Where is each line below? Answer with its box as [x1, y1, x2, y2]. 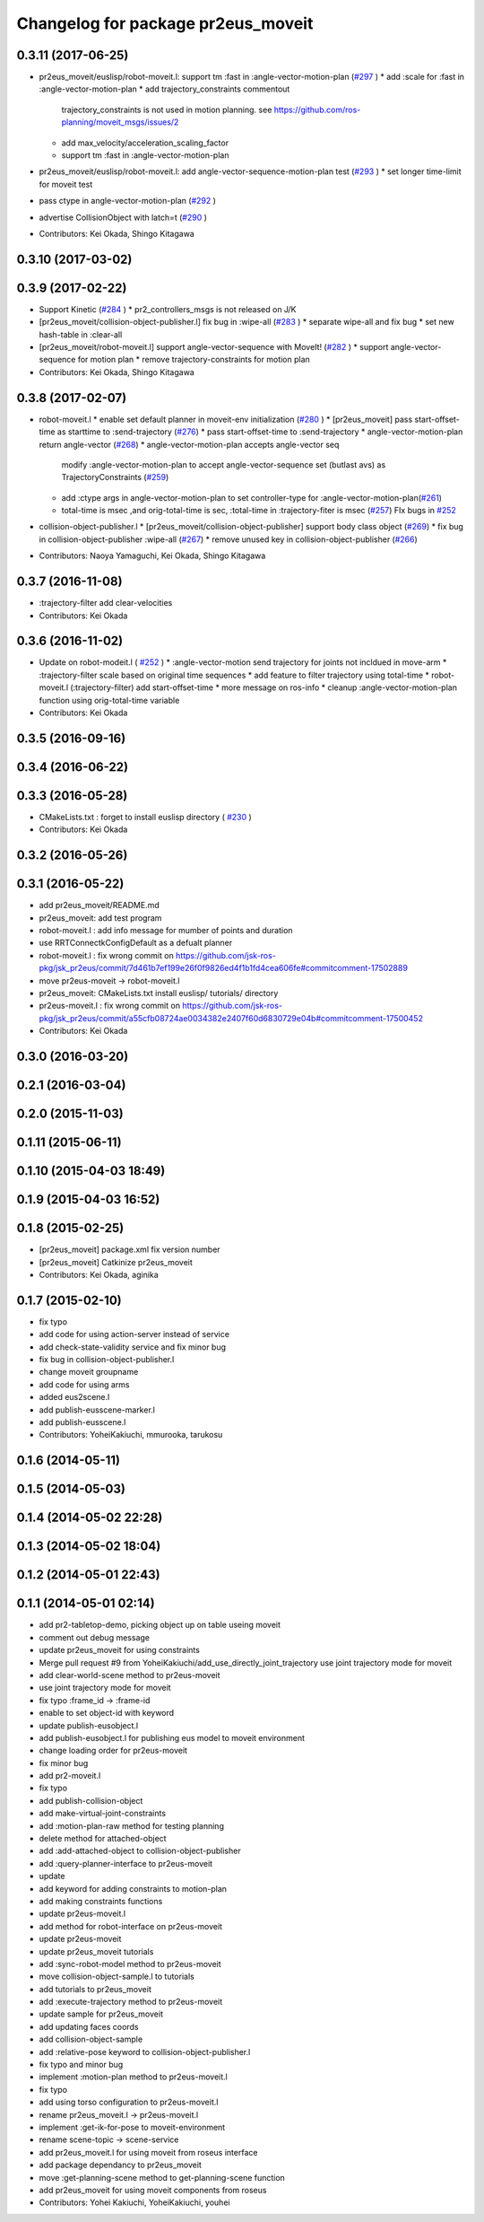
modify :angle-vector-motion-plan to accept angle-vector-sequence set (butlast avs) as [61, 459, 386, 470]
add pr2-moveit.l [39, 1771, 101, 1781]
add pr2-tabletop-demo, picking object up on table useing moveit [39, 1620, 281, 1631]
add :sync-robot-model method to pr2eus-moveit [39, 1958, 221, 1969]
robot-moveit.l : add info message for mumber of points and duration [39, 925, 293, 936]
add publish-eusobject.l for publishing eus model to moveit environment [39, 1732, 305, 1743]
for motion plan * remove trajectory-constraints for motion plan [77, 354, 311, 365]
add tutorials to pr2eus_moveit [39, 1983, 151, 1994]
